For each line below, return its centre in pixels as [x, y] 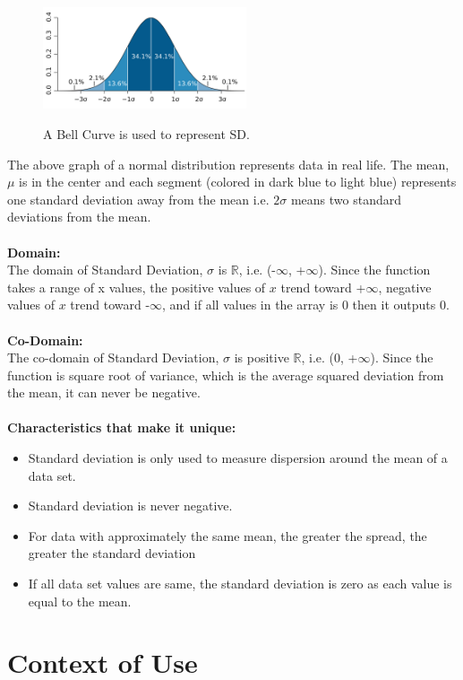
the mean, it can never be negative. [104, 392]
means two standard [346, 199]
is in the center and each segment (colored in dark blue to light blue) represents [238, 182]
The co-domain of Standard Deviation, [113, 357]
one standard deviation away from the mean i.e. [138, 199]
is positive [262, 357]
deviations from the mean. [79, 217]
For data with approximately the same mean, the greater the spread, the [227, 535]
